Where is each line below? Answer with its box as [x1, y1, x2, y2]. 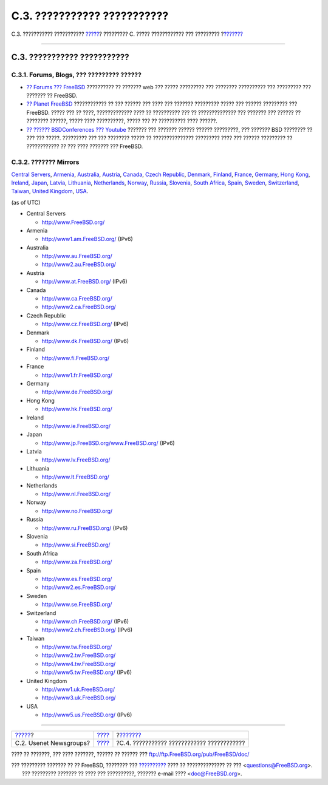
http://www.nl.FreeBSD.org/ [41, 491, 111, 498]
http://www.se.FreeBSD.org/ [41, 601, 112, 608]
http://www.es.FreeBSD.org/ [41, 575, 112, 582]
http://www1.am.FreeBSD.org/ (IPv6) [41, 236, 133, 243]
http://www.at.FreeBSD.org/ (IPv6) [41, 278, 128, 285]
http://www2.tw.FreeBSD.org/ [41, 651, 116, 659]
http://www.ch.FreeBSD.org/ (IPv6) [41, 617, 129, 625]
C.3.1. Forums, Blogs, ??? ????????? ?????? [11, 70, 142, 79]
